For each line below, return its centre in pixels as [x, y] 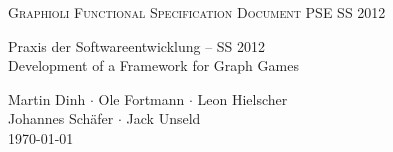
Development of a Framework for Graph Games [153, 65]
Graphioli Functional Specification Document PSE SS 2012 [197, 12]
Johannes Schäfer [61, 118]
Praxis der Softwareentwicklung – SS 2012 [137, 45]
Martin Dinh [47, 98]
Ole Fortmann [141, 98]
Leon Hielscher [242, 98]
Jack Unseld [163, 118]
